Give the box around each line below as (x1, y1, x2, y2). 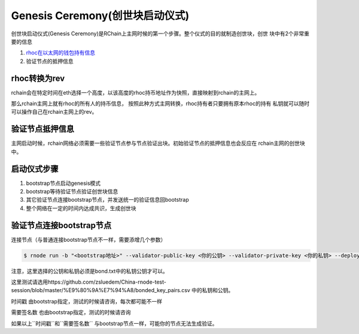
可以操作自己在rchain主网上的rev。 (11, 108, 98, 116)
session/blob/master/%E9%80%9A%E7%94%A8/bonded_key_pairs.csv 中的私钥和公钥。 (11, 287, 234, 294)
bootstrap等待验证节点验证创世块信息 (26, 188, 118, 195)
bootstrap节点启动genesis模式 (26, 180, 101, 187)
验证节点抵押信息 (11, 124, 74, 134)
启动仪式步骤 (11, 163, 59, 174)
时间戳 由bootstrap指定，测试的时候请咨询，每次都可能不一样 (11, 297, 163, 305)
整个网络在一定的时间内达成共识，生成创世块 (26, 204, 136, 212)
